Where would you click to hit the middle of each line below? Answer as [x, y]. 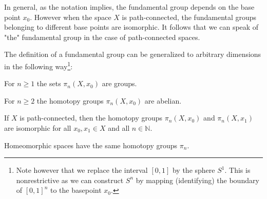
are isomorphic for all [38, 128]
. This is [237, 170]
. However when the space [71, 17]
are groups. [119, 83]
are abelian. [163, 100]
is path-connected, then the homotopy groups [91, 118]
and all [119, 128]
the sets [49, 83]
